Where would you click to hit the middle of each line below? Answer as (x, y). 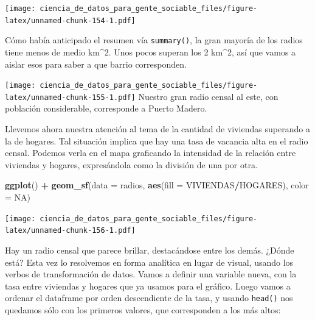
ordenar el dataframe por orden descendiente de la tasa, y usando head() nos (149, 298)
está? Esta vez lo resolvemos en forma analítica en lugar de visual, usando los (149, 262)
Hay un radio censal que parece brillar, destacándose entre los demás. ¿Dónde (150, 250)
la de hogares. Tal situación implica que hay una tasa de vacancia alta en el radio (157, 140)
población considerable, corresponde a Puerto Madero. (106, 108)
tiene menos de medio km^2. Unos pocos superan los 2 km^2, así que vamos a (151, 52)
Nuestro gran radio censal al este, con (208, 96)
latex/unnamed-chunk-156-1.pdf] (70, 231)
